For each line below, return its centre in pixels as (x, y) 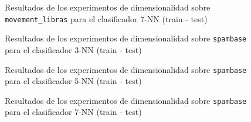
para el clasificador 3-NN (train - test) (73, 49)
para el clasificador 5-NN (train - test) (73, 81)
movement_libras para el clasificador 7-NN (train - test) (106, 18)
